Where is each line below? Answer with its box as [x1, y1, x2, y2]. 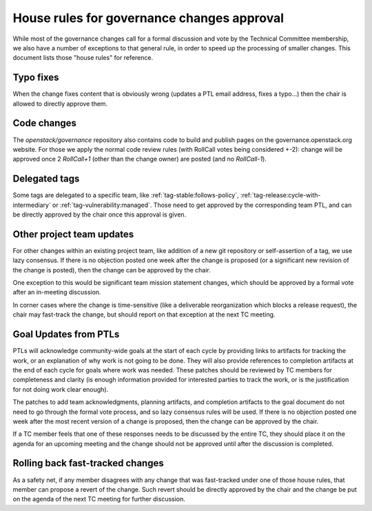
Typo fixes [12, 72, 59, 83]
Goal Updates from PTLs [12, 328, 120, 341]
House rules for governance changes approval [12, 10, 285, 26]
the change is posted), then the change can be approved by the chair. [12, 265, 211, 274]
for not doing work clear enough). [12, 385, 109, 393]
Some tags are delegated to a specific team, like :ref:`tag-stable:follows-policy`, [12, 191, 239, 199]
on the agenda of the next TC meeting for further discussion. [12, 495, 186, 503]
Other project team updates [12, 228, 134, 240]
